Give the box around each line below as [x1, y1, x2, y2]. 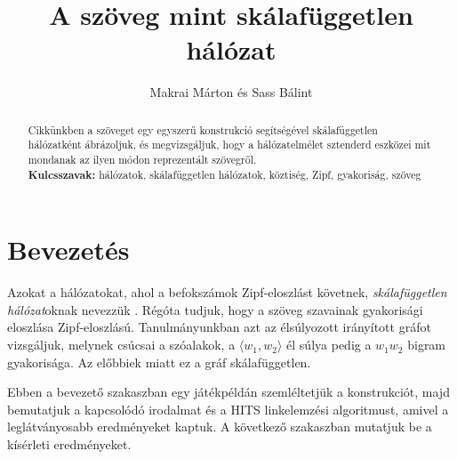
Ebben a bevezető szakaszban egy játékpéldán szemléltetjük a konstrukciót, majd [7, 382, 450, 401]
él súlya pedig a [286, 335, 372, 354]
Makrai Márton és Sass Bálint [149, 83, 313, 101]
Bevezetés [7, 231, 130, 268]
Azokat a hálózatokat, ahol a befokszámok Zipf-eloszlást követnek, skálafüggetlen [7, 283, 447, 302]
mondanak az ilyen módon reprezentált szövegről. [28, 152, 257, 167]
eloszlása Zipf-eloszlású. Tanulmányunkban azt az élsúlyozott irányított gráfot [7, 318, 431, 336]
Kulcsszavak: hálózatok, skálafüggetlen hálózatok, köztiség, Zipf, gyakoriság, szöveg [28, 166, 421, 182]
